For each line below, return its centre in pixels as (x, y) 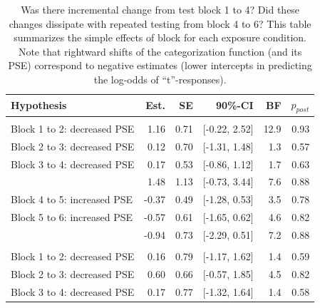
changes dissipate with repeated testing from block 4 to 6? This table (160, 23)
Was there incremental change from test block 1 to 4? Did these (160, 9)
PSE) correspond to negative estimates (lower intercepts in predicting (160, 65)
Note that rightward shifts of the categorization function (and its (160, 51)
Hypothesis (39, 105)
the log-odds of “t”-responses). (160, 79)
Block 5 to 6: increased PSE (72, 217)
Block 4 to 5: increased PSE (72, 199)
